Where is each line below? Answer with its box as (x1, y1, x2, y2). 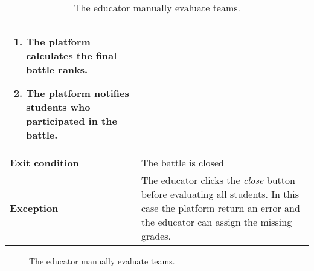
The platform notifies (26, 86, 129, 100)
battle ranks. (26, 62, 88, 76)
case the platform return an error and (141, 201, 300, 215)
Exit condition (10, 155, 79, 169)
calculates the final (26, 48, 117, 62)
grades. (141, 229, 171, 243)
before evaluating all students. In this (141, 187, 300, 201)
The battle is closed (141, 155, 224, 169)
